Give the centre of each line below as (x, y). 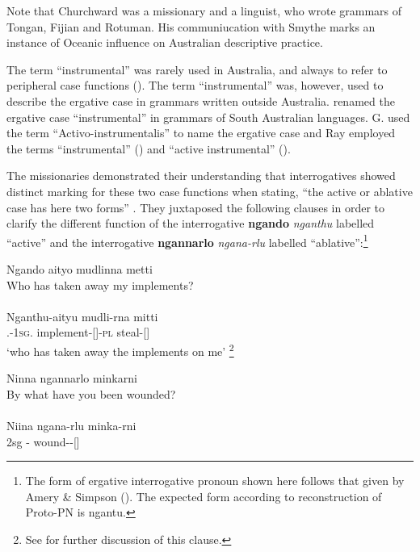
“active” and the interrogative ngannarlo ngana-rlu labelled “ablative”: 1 (187, 240)
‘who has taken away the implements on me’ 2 (120, 349)
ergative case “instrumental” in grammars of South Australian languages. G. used (208, 117)
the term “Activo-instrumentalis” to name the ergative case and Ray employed (201, 133)
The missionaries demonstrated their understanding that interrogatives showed (201, 176)
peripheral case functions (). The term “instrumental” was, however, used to (195, 85)
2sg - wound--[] (43, 441)
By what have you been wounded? (91, 393)
